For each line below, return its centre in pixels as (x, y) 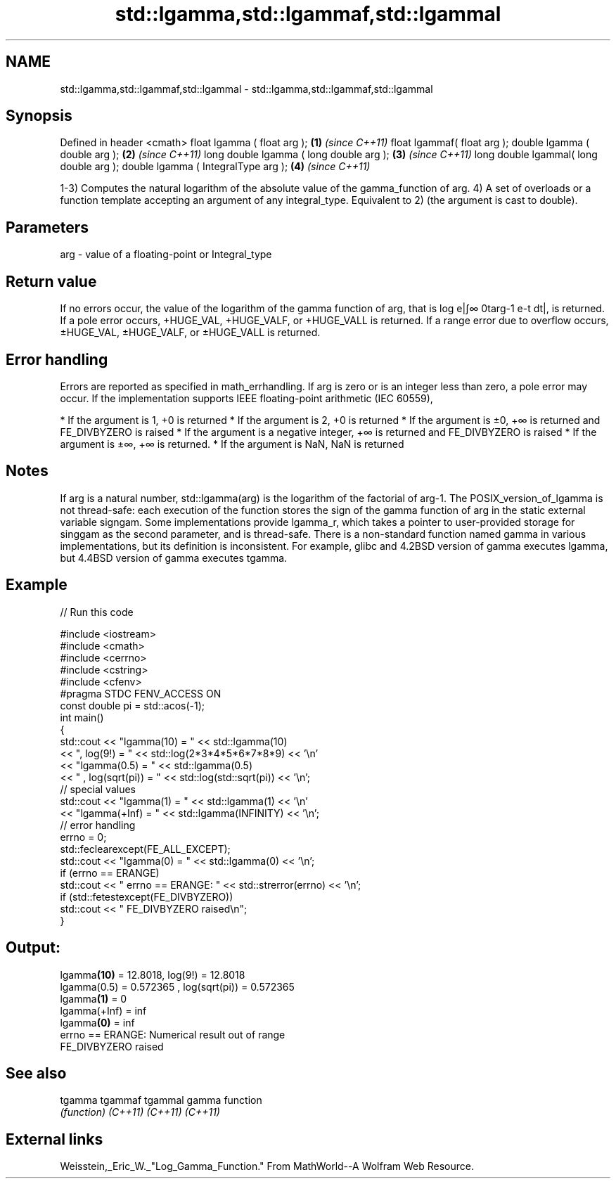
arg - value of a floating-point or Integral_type (166, 255)
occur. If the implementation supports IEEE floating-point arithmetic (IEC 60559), (246, 398)
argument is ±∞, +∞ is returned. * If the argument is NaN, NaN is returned (232, 444)
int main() (82, 717)
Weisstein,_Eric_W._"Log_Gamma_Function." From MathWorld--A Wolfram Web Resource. (267, 1166)
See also (36, 1073)
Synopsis (39, 116)
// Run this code (97, 612)
